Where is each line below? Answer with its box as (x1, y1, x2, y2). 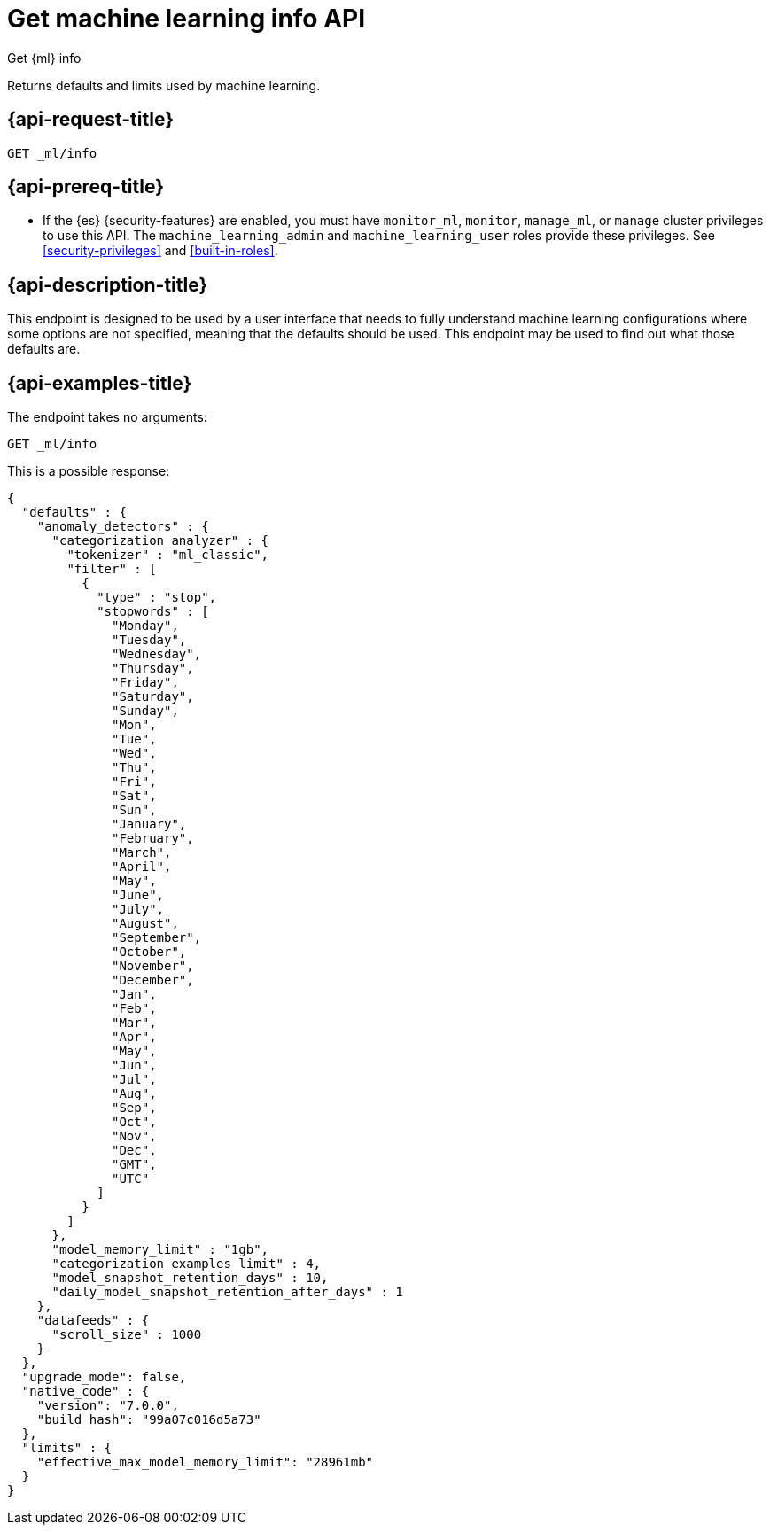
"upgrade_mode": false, (21, 1370, 187, 1385)
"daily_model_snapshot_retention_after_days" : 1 (51, 1285, 403, 1300)
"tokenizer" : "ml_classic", (66, 548, 269, 563)
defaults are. (7, 341, 81, 357)
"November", (112, 959, 194, 974)
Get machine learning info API (7, 4, 366, 34)
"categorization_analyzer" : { (51, 533, 269, 548)
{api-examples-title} (7, 371, 192, 394)
